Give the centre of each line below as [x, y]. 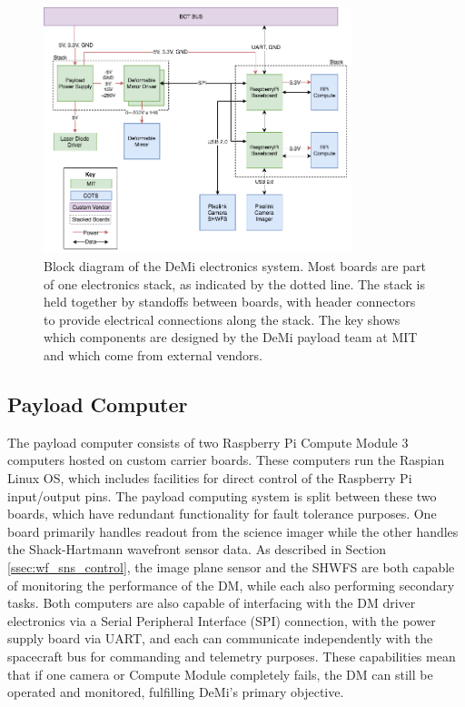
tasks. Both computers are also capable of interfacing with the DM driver [212, 603]
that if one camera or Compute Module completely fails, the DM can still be [220, 674]
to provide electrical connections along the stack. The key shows [222, 319]
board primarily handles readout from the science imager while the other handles [233, 531]
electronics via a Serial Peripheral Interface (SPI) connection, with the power [222, 620]
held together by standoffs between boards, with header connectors [230, 302]
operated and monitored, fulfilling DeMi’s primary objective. [176, 692]
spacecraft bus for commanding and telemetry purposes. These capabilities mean [232, 656]
